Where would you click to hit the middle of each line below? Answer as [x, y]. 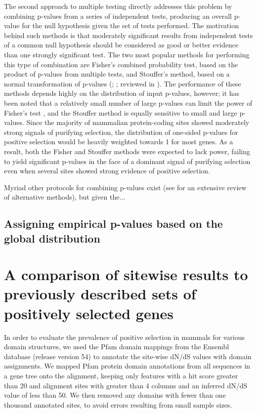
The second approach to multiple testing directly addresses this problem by [118, 6]
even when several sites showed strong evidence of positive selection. [107, 171]
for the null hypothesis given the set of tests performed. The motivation [130, 25]
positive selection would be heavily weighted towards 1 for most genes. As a [119, 142]
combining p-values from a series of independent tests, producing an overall [118, 16]
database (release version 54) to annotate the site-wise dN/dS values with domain [128, 356]
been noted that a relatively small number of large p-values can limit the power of [128, 103]
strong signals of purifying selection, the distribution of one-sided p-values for [121, 132]
